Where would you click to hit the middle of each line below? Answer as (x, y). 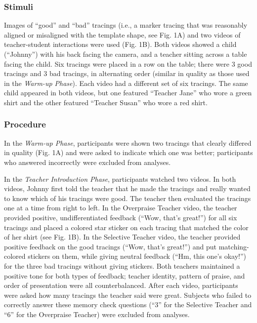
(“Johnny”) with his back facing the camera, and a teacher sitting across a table (126, 54)
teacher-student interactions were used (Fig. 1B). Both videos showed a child (120, 44)
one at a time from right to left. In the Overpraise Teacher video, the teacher (121, 208)
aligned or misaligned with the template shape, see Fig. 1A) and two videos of (122, 34)
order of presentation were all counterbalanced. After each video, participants (121, 285)
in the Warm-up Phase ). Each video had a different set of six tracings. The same (126, 83)
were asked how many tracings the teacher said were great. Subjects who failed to (128, 295)
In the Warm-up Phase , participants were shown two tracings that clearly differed (128, 142)
